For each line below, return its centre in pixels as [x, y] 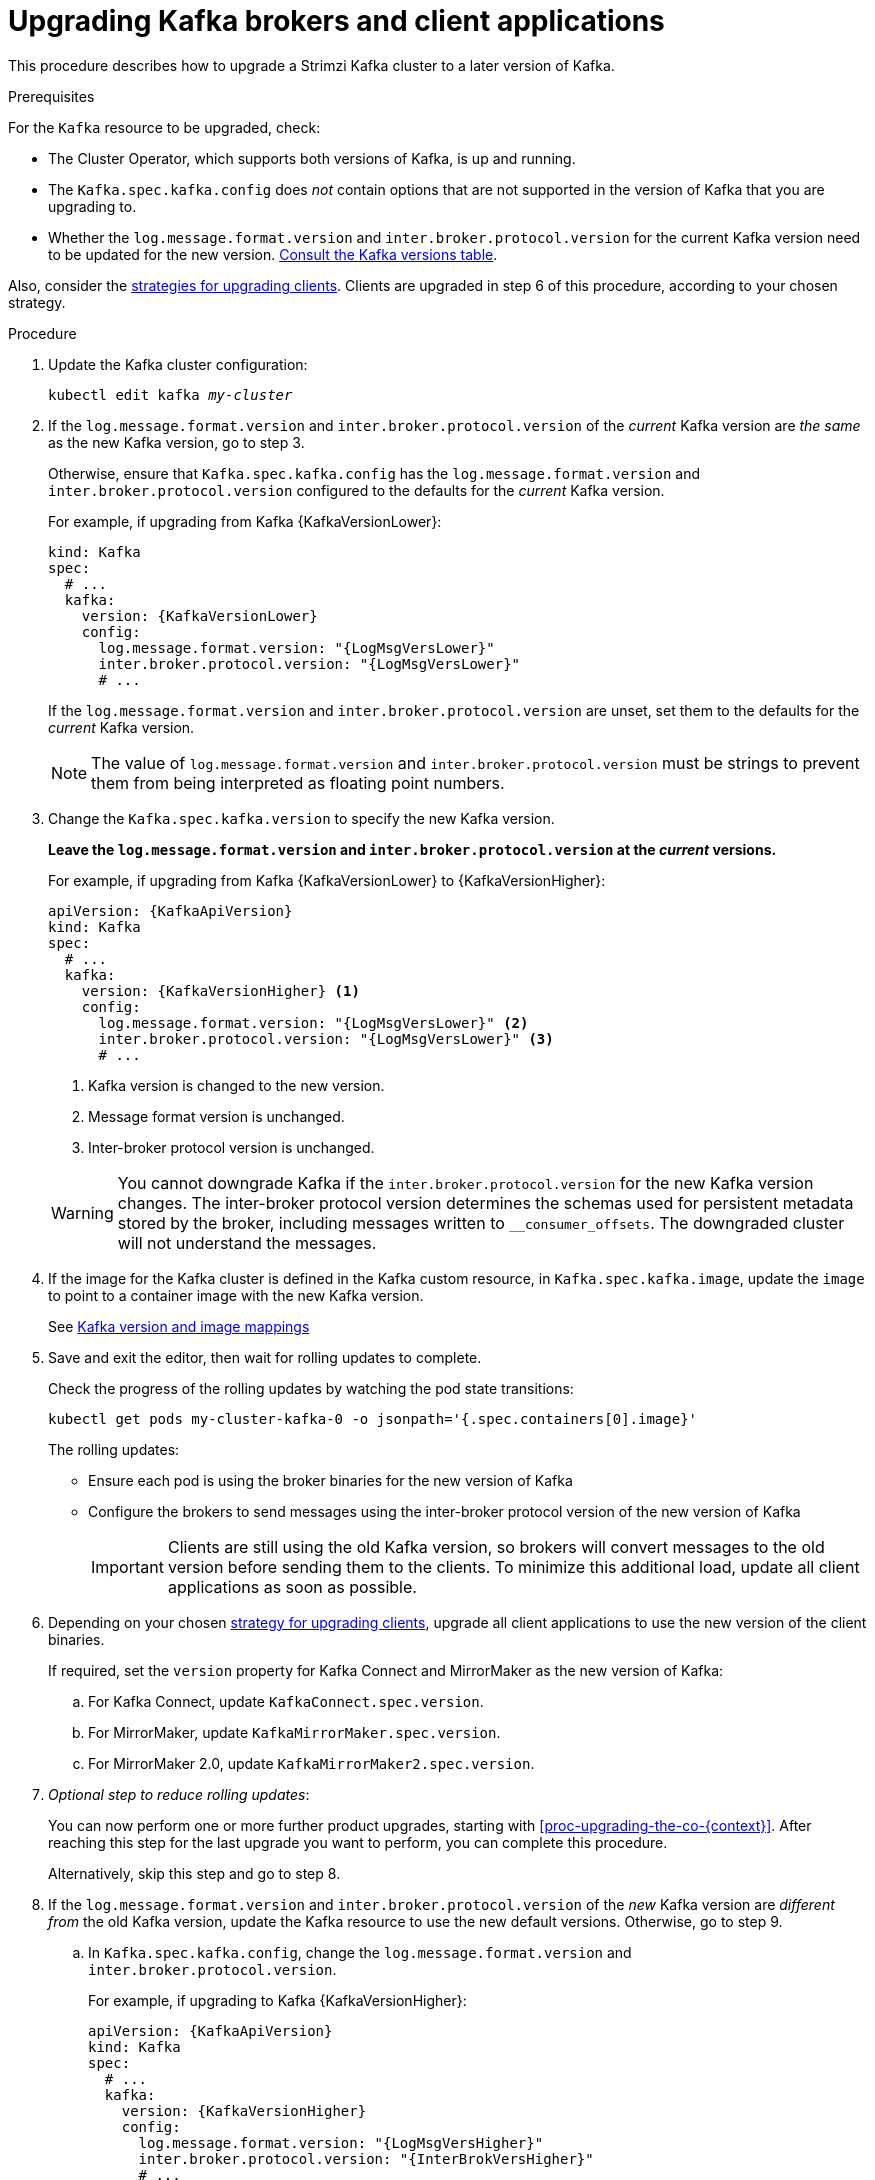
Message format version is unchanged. [216, 1116]
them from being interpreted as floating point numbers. [298, 782]
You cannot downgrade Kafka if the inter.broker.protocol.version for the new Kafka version [465, 1182]
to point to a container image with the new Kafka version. [236, 1295]
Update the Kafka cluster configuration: [178, 364]
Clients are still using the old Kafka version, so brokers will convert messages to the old [496, 1546]
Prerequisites [51, 96]
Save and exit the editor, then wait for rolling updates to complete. [265, 1357]
